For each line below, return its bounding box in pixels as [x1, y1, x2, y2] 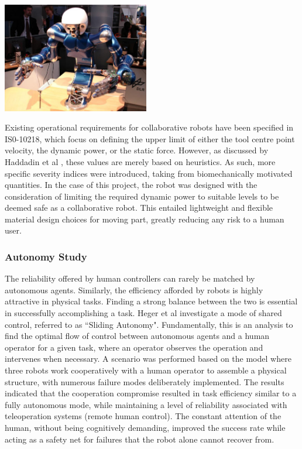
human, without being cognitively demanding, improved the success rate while [5, 421, 286, 434]
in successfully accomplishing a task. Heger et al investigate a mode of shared [5, 307, 282, 319]
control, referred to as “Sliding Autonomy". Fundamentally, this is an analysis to [5, 318, 293, 330]
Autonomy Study [5, 249, 87, 263]
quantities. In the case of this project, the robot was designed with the [5, 179, 258, 191]
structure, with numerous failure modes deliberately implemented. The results [5, 375, 284, 388]
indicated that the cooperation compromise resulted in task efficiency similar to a [5, 387, 297, 399]
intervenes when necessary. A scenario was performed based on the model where [5, 352, 291, 365]
